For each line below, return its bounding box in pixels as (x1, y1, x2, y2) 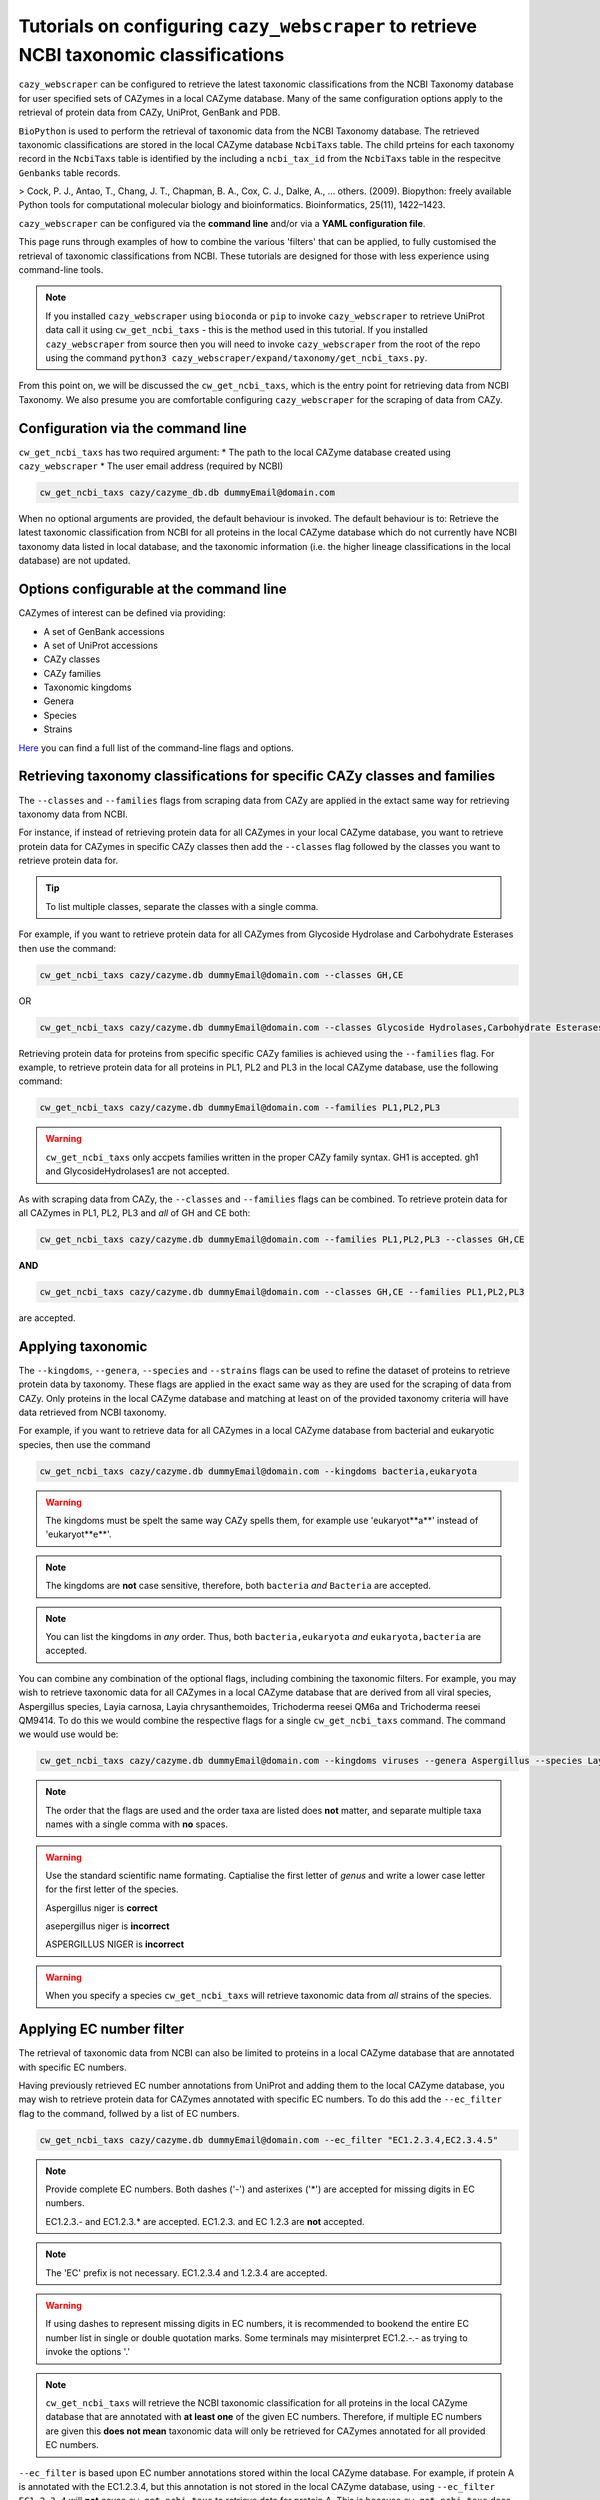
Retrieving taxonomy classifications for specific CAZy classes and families (18, 768, 496, 785)
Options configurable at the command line (18, 581, 287, 598)
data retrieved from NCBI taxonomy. (18, 1406, 167, 1418)
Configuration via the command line (18, 420, 247, 437)
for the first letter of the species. (45, 1883, 179, 1895)
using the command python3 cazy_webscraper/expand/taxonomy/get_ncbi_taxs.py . (45, 351, 428, 364)
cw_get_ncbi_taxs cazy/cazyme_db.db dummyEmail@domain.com (39, 487, 335, 499)
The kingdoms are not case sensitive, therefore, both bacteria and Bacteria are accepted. (45, 1580, 432, 1592)
